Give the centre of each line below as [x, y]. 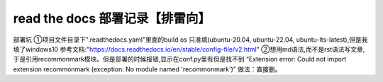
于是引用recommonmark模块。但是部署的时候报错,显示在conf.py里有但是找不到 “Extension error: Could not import [180, 59]
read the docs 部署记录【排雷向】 [112, 18]
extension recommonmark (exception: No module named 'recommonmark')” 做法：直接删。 [147, 69]
